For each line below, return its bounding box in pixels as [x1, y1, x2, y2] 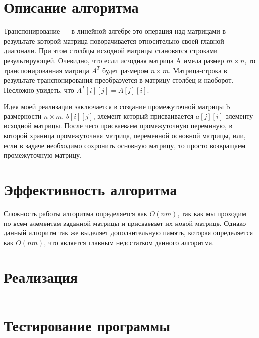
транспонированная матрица [4, 65, 89, 75]
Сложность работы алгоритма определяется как [4, 208, 147, 218]
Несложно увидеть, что [4, 84, 74, 95]
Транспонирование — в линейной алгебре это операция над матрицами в [4, 26, 226, 36]
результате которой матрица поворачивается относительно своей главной [4, 35, 224, 46]
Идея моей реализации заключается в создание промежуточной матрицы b [4, 101, 230, 112]
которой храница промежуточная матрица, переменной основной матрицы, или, [4, 130, 246, 141]
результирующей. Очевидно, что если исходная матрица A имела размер [4, 55, 224, 65]
